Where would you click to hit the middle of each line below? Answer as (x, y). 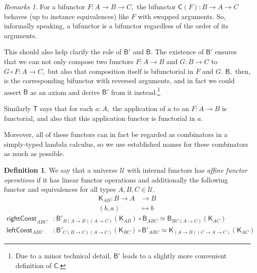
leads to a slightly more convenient (175, 256)
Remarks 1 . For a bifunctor (45, 6)
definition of (34, 265)
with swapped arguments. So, (182, 16)
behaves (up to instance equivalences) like (67, 16)
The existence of (179, 52)
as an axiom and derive (65, 92)
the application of (139, 108)
